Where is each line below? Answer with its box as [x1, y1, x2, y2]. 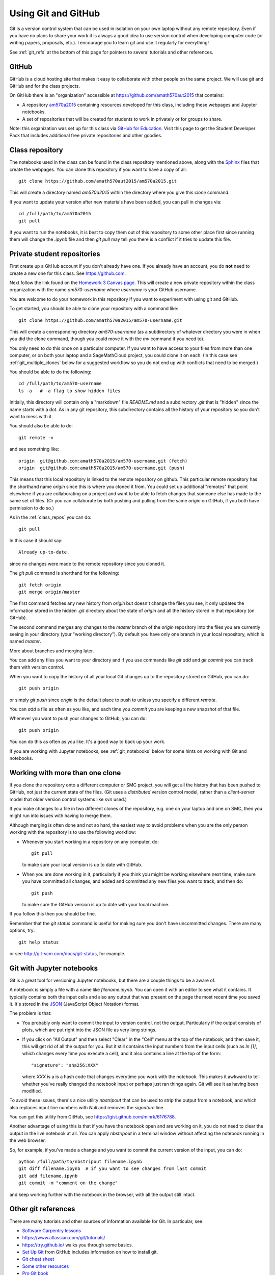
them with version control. [9, 664, 65, 670]
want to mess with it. [9, 413, 53, 419]
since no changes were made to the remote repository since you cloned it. [9, 560, 166, 567]
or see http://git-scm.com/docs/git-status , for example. [9, 950, 126, 956]
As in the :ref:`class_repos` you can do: [9, 514, 92, 520]
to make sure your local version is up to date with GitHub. [22, 862, 143, 868]
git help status [18, 939, 59, 945]
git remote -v [18, 435, 53, 441]
